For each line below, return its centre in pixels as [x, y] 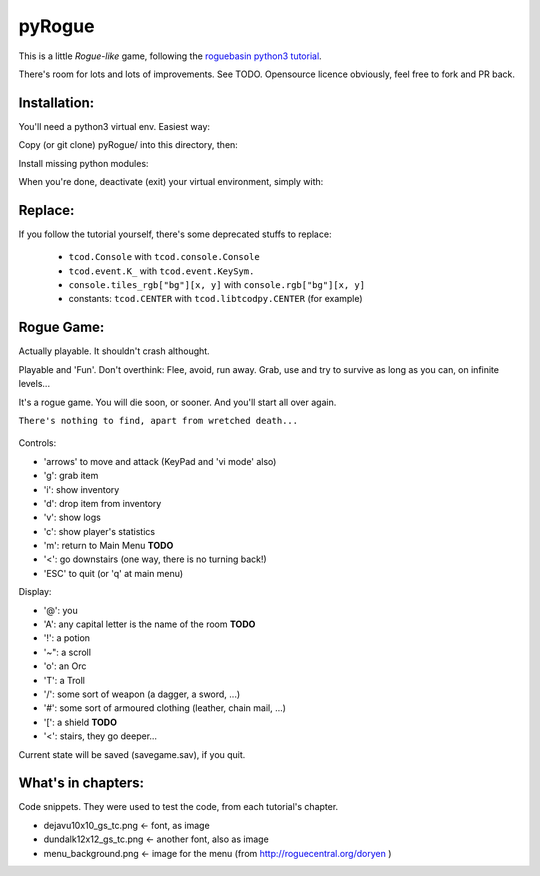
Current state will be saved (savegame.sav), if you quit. [132, 754]
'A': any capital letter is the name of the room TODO [149, 624]
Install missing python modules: [83, 163]
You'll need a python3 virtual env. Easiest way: [114, 126]
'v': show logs [72, 517]
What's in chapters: [81, 783]
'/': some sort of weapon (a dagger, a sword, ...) [142, 694]
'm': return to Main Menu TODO [108, 546]
